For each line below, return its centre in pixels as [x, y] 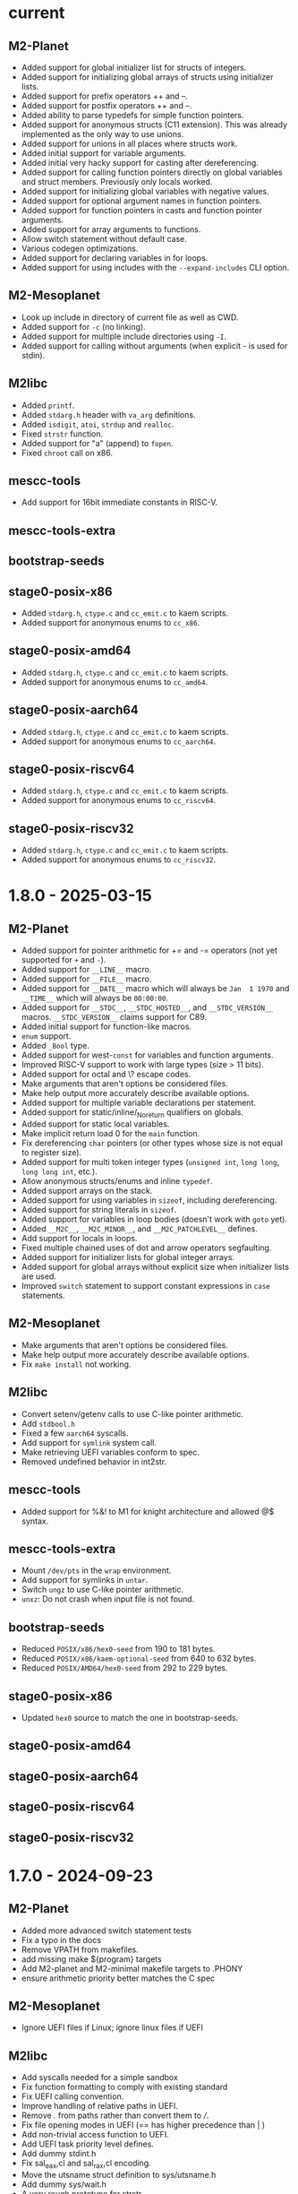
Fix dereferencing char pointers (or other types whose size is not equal [152, 1143]
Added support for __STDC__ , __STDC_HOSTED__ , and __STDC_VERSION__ [147, 1007]
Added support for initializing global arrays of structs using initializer [147, 77]
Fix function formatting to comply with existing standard [124, 2087]
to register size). [51, 1153]
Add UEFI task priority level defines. [87, 2144]
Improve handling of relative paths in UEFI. [99, 2106]
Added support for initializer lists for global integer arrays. [128, 1257]
